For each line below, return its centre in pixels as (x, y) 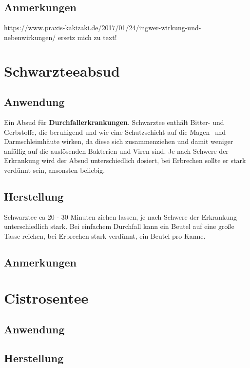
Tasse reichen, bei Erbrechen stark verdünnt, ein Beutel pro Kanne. (105, 235)
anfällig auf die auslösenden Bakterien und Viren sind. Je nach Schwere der (116, 151)
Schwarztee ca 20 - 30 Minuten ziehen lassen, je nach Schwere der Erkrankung (121, 216)
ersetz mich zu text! (87, 37)
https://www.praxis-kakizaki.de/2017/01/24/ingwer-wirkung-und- (103, 28)
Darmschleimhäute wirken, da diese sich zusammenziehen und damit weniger (119, 141)
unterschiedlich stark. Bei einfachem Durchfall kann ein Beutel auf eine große (119, 226)
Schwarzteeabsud (62, 71)
